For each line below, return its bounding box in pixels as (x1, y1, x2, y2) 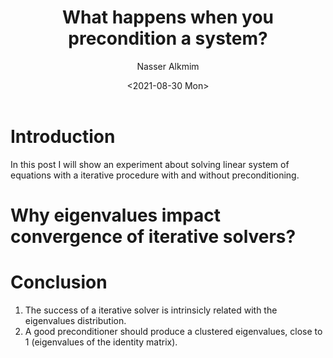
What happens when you (62, 6, 274, 29)
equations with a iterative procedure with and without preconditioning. (10, 169, 300, 181)
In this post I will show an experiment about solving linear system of (10, 158, 290, 170)
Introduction (10, 125, 116, 148)
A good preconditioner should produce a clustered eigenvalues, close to (24, 325, 323, 337)
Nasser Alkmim (136, 60, 200, 72)
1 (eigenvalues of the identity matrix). (24, 336, 178, 348)
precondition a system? (68, 27, 268, 50)
